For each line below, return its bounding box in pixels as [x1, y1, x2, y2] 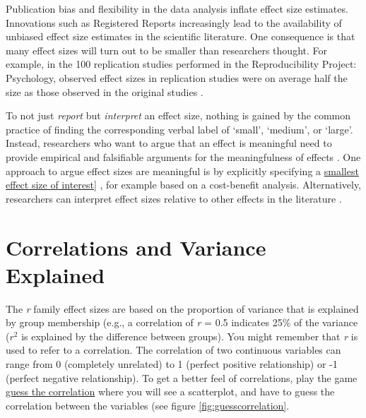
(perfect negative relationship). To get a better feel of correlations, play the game [6, 370, 358, 385]
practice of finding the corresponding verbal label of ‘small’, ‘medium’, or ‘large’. [6, 121, 353, 136]
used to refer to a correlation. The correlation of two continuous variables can [6, 342, 341, 357]
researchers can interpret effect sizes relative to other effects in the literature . [6, 191, 342, 205]
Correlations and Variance [6, 232, 266, 261]
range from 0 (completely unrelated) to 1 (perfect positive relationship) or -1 [6, 357, 338, 371]
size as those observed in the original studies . [6, 84, 203, 99]
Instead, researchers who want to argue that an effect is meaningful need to [6, 136, 332, 150]
